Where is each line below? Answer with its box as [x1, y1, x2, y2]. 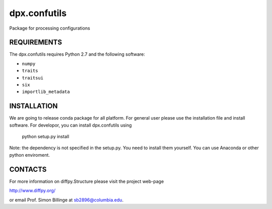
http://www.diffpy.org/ [9, 187, 55, 193]
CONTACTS [9, 165, 47, 173]
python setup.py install [22, 134, 70, 140]
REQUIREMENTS [9, 38, 62, 47]
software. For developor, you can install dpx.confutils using [9, 122, 132, 128]
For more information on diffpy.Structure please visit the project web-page [9, 178, 164, 184]
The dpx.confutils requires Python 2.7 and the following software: [9, 51, 146, 57]
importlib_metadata [22, 89, 70, 95]
